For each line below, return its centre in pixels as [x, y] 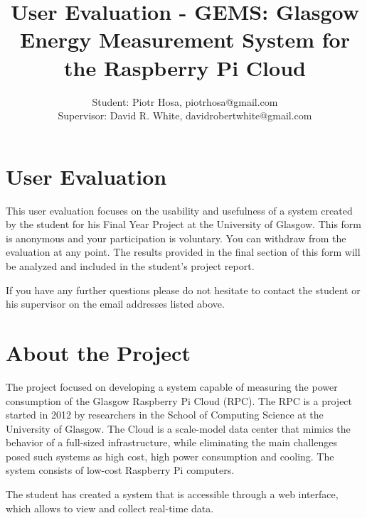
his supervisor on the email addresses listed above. [115, 304]
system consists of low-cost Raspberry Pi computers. [120, 470]
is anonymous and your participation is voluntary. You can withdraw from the [176, 238]
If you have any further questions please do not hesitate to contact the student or [183, 290]
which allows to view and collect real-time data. [110, 508]
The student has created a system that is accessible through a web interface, [172, 494]
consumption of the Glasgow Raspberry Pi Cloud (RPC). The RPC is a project [179, 400]
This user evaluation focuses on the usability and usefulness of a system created [179, 210]
